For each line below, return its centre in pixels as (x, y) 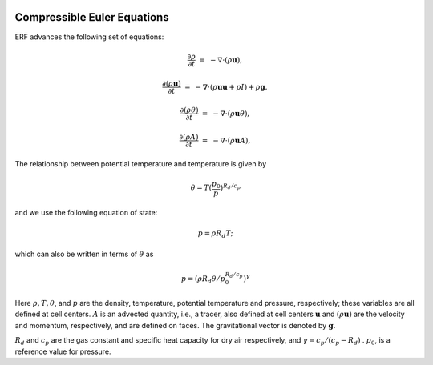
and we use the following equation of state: (86, 212)
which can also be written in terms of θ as (84, 254)
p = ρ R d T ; (216, 234)
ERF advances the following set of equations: (89, 37)
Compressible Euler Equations (92, 17)
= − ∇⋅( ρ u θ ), (226, 113)
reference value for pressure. (63, 351)
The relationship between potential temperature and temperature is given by (141, 163)
